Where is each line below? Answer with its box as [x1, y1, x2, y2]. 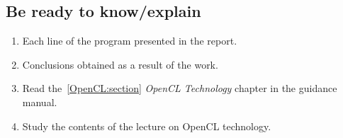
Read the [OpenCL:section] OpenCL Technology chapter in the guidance [22, 81, 337, 96]
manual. [22, 94, 57, 109]
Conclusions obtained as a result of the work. [22, 57, 218, 71]
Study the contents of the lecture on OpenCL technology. [22, 118, 271, 133]
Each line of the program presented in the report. [22, 33, 237, 48]
